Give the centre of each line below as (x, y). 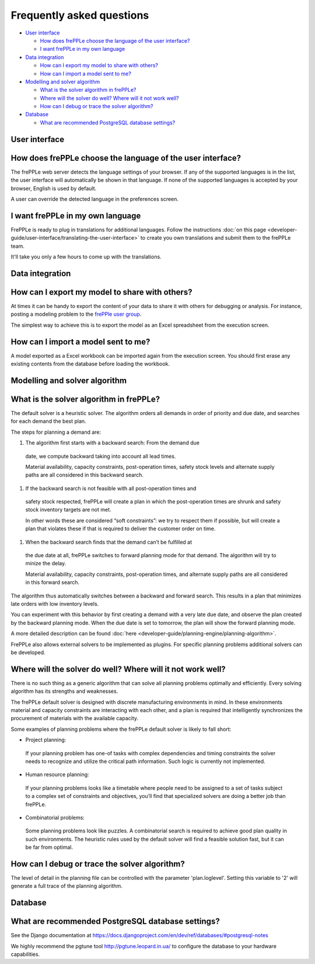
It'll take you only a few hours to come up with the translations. (86, 257)
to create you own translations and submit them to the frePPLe (216, 238)
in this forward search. (52, 582)
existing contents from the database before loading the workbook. (90, 364)
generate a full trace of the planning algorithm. (66, 886)
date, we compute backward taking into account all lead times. (101, 456)
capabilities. (25, 954)
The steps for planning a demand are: (56, 432)
